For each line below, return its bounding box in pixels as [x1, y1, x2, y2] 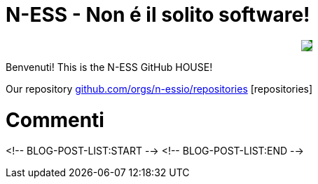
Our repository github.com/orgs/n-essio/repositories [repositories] [6, 82, 313, 95]
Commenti [6, 107, 104, 132]
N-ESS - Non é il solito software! [6, 3, 310, 27]
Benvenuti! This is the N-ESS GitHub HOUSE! [6, 60, 213, 73]
